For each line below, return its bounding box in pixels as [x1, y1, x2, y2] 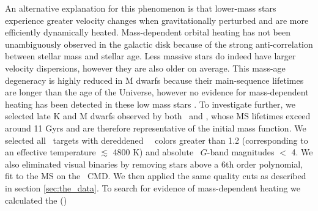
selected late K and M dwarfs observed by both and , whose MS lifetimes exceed [5, 109, 311, 122]
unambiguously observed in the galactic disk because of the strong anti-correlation [5, 37, 313, 50]
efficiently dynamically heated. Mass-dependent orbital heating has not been [5, 26, 290, 39]
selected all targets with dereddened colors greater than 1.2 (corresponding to [5, 133, 308, 146]
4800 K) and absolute [113, 146, 194, 158]
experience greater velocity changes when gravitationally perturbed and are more [5, 13, 309, 26]
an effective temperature [5, 146, 96, 158]
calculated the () [5, 193, 67, 206]
